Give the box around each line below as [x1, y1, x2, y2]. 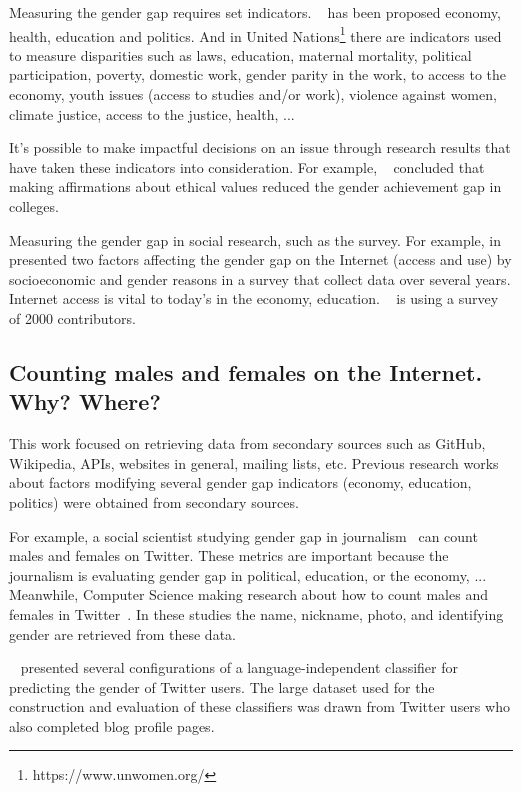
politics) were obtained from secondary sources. [9, 491, 299, 512]
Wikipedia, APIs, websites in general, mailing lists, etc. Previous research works [9, 452, 499, 473]
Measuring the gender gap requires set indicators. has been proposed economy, [9, 2, 501, 22]
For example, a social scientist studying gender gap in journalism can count [9, 525, 478, 546]
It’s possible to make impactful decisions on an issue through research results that [9, 137, 511, 158]
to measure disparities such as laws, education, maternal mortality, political [9, 44, 472, 65]
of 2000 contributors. [9, 307, 136, 328]
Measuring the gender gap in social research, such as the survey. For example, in [9, 229, 502, 250]
